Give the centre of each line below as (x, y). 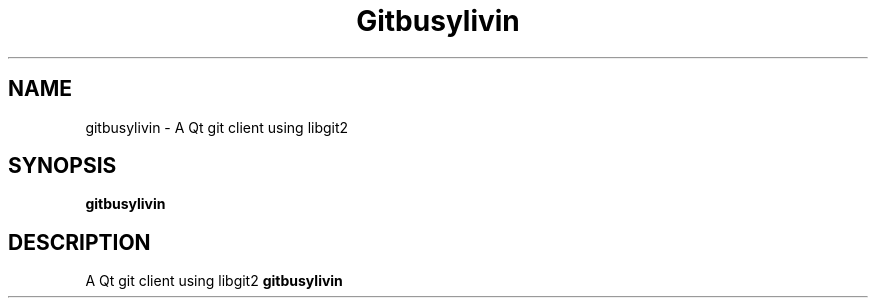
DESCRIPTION (79, 242)
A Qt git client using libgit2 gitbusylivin (214, 281)
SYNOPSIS (62, 166)
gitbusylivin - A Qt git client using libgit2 (217, 127)
